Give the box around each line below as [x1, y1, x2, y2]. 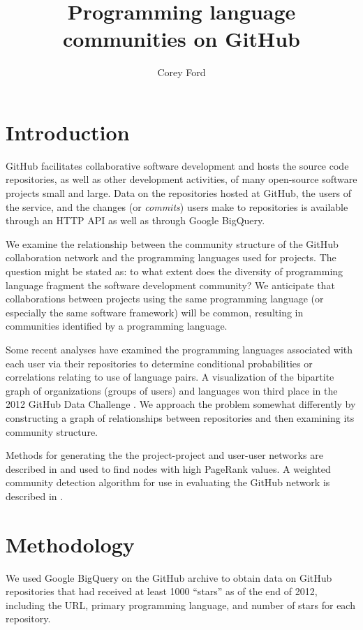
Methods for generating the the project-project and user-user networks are [6, 448, 323, 462]
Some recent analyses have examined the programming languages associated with [6, 342, 353, 356]
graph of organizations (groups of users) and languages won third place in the [6, 383, 338, 397]
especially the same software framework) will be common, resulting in [6, 305, 304, 319]
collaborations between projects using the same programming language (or [6, 291, 324, 306]
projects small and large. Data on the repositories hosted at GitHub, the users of [6, 186, 351, 200]
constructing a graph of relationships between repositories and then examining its [6, 410, 355, 425]
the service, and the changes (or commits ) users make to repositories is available [6, 199, 348, 214]
